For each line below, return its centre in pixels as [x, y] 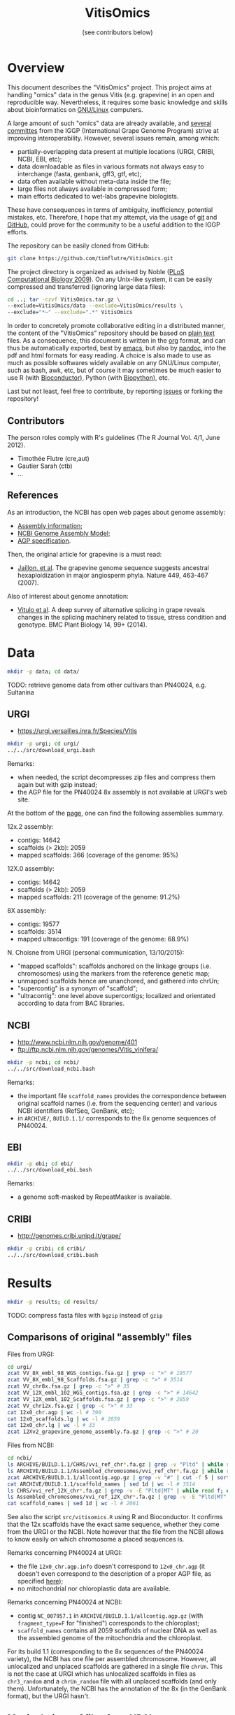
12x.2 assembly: [30, 827]
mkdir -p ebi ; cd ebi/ [40, 1164]
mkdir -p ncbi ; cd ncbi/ [43, 1062]
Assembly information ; [50, 525]
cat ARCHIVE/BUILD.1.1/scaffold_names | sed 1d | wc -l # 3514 [101, 1484]
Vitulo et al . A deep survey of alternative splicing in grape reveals [111, 609]
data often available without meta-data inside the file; [94, 181]
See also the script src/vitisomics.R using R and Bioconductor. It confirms [115, 1517]
